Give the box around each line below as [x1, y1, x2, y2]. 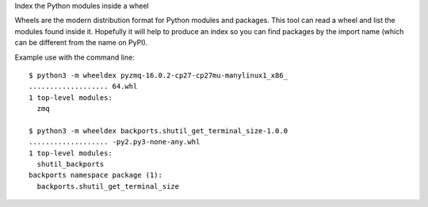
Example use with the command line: [14, 52, 135, 62]
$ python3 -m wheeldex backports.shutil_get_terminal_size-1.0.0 [29, 126, 289, 135]
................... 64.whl [29, 82, 138, 91]
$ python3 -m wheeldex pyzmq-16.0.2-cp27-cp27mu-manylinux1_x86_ [29, 71, 289, 79]
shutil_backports [36, 159, 105, 169]
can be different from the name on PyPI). [14, 38, 148, 48]
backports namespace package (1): [29, 171, 162, 180]
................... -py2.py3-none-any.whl [29, 137, 201, 147]
